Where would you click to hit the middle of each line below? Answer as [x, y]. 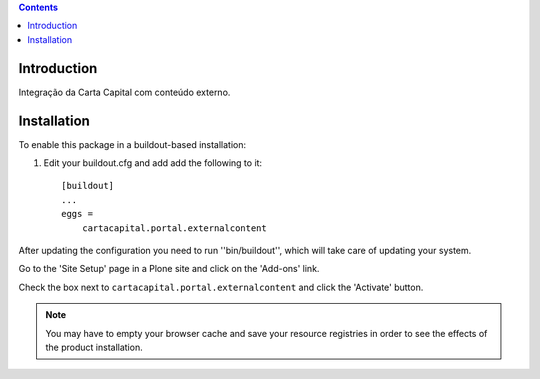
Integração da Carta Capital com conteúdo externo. [124, 92]
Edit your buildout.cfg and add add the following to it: [153, 162]
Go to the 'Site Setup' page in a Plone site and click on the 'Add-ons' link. [169, 269]
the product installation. [94, 347]
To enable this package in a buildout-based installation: [132, 144]
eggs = [77, 214]
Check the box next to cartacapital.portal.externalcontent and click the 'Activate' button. [221, 287]
